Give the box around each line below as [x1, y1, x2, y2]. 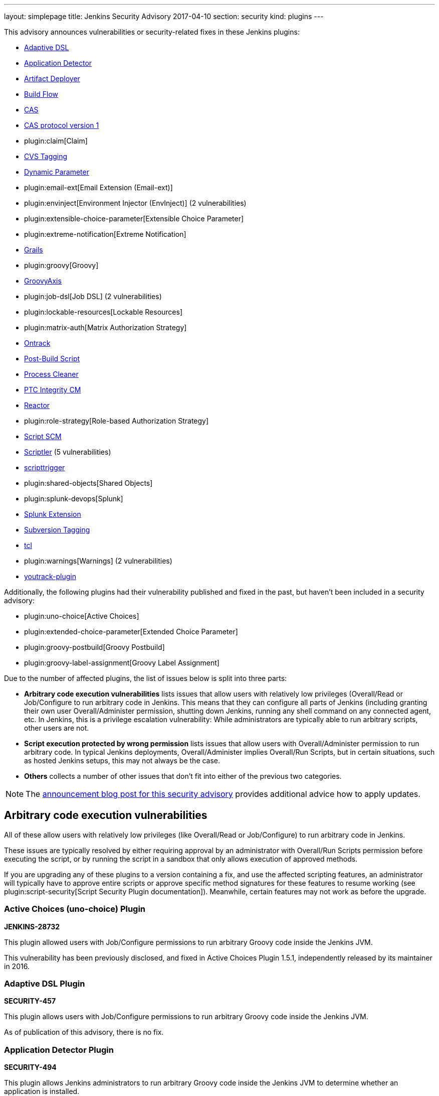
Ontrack [24, 339, 51, 347]
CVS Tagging [24, 152, 68, 161]
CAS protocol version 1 [24, 121, 99, 129]
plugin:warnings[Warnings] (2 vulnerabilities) [24, 557, 172, 565]
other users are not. [24, 724, 89, 732]
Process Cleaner [24, 370, 79, 378]
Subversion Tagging [24, 525, 90, 534]
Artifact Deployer [24, 74, 80, 83]
